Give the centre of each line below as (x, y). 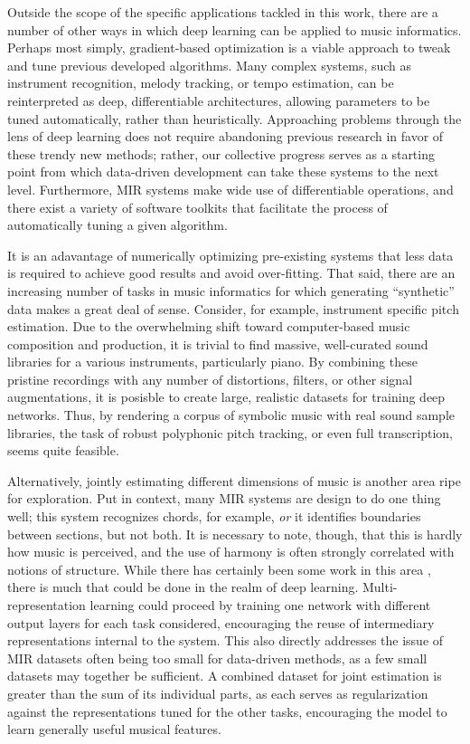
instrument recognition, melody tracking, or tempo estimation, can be (201, 83)
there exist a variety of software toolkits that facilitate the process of (197, 207)
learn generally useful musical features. (114, 729)
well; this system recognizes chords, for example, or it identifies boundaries (214, 516)
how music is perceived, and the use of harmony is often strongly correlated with (231, 552)
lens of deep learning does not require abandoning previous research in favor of (226, 136)
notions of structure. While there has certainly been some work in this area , (219, 569)
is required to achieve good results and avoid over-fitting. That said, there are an (231, 273)
